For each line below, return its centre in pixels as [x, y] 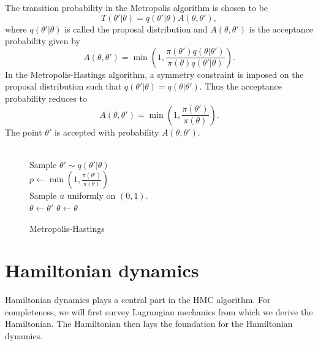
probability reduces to [46, 98]
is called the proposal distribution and [136, 29]
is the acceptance [281, 29]
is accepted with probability [107, 132]
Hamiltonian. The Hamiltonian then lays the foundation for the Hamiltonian [149, 324]
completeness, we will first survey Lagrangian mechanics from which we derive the [159, 311]
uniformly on [91, 195]
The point [24, 132]
